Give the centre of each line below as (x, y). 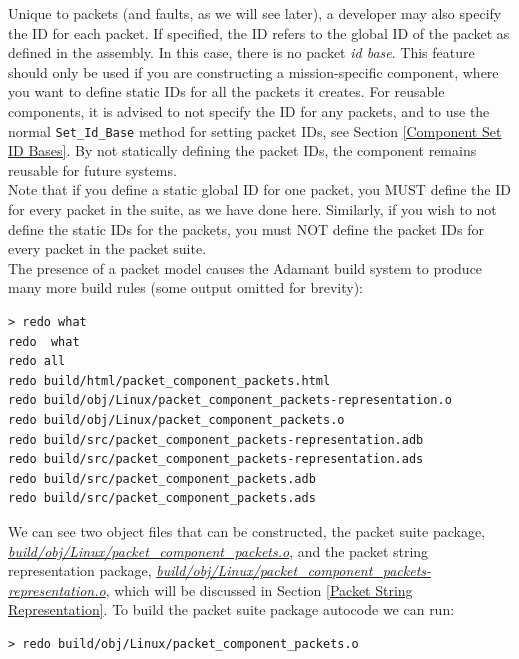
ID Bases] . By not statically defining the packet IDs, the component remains (242, 150)
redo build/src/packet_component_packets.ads (162, 498)
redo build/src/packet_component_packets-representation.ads (216, 459)
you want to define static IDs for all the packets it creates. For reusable (226, 91)
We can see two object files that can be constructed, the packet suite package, (247, 530)
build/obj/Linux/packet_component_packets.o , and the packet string (218, 550)
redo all (37, 361)
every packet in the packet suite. (107, 248)
